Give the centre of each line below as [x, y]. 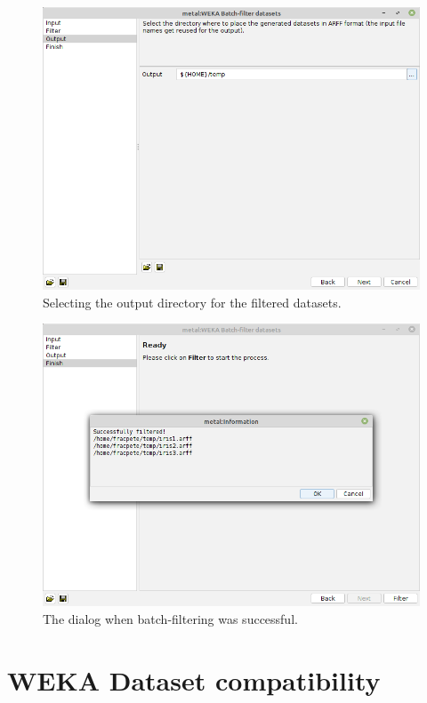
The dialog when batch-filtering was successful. [170, 618]
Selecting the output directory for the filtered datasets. [192, 302]
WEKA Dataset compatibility [194, 679]
